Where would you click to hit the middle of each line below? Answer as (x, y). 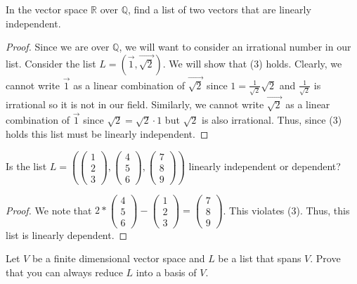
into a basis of (166, 272)
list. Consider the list (51, 63)
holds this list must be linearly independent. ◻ (107, 133)
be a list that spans (260, 258)
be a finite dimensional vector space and (118, 258)
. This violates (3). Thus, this (286, 210)
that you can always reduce (64, 272)
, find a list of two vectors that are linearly (219, 9)
